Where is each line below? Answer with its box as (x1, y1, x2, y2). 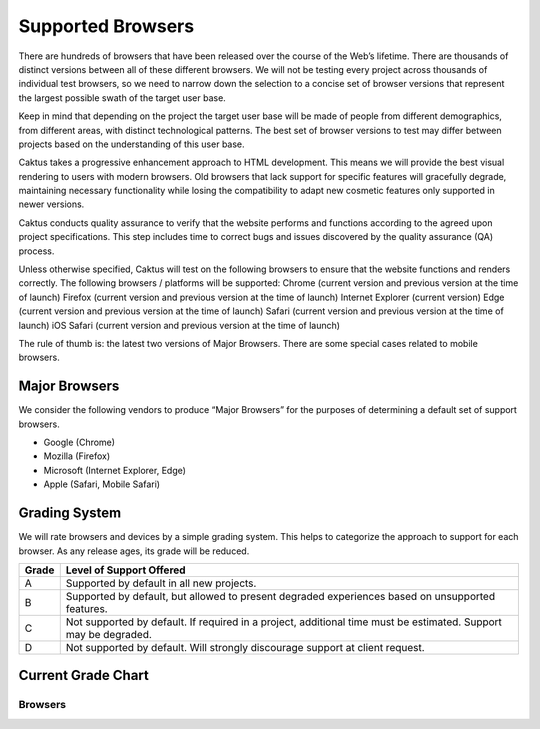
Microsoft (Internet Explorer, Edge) (43, 464, 187, 476)
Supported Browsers (18, 15, 195, 37)
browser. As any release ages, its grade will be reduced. (18, 545, 250, 557)
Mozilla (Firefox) (43, 450, 111, 462)
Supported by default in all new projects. (65, 576, 257, 590)
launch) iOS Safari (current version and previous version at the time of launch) (18, 319, 340, 331)
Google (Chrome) (43, 436, 115, 449)
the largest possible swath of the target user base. (18, 91, 227, 104)
